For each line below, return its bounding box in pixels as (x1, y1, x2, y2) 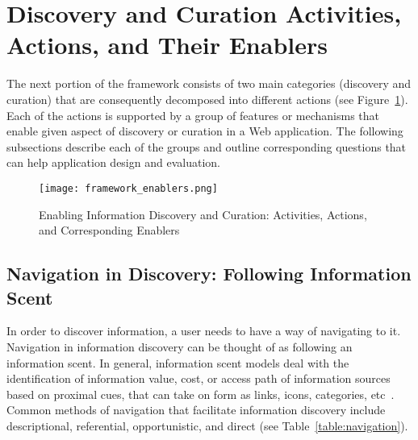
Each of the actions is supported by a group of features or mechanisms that (6, 106, 380, 123)
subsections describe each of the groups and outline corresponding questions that (6, 138, 407, 155)
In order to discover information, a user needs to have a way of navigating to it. (6, 322, 401, 339)
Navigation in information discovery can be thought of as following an (6, 338, 353, 355)
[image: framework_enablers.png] (39, 182, 218, 194)
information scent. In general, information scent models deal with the (6, 354, 349, 371)
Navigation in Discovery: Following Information (6, 261, 412, 286)
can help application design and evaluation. (6, 154, 220, 171)
